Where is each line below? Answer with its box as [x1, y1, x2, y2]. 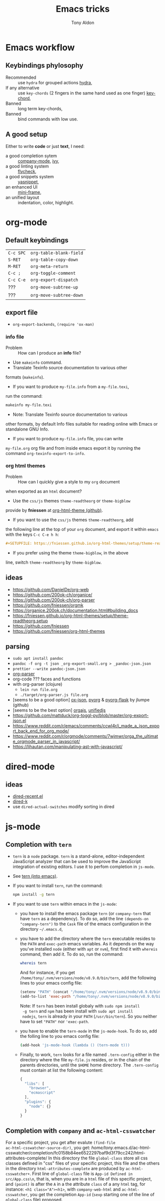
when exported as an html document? [5, 488, 82, 494]
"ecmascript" [29, 1090, 56, 1095]
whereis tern [20, 961, 47, 966]
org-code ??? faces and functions [12, 676, 81, 682]
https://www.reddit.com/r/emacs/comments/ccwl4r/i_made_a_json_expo [12, 723, 160, 729]
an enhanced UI [5, 184, 38, 190]
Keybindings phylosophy [5, 61, 84, 70]
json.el [12, 718, 26, 723]
